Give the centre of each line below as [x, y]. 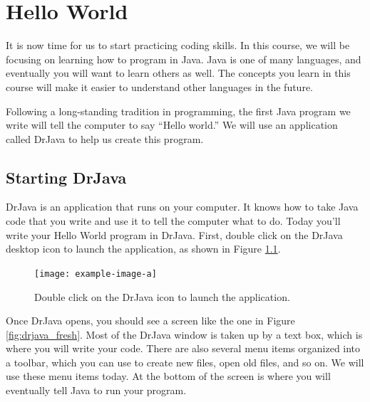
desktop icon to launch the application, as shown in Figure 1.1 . [143, 249]
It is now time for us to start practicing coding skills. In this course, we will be [178, 45]
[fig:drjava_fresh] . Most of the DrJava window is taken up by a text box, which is [184, 334]
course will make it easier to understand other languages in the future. [160, 86]
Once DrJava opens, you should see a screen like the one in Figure [150, 321]
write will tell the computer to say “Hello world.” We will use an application [172, 125]
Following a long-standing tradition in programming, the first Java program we [178, 111]
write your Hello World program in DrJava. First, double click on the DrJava [174, 234]
